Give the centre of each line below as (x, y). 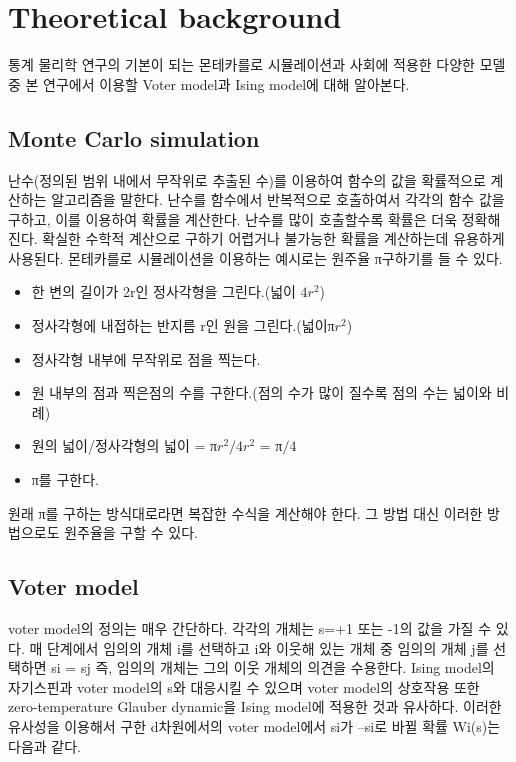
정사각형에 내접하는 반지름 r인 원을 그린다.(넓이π (183, 325)
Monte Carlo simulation (134, 137)
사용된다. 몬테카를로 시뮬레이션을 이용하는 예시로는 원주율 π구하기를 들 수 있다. (255, 257)
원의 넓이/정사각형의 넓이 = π (124, 445)
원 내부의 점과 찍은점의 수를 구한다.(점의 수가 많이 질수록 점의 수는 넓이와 (261, 392)
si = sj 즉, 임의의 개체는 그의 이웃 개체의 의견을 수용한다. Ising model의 (273, 667)
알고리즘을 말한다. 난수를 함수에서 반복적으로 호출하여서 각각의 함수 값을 (278, 199)
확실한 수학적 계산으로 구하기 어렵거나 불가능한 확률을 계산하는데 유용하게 (273, 238)
